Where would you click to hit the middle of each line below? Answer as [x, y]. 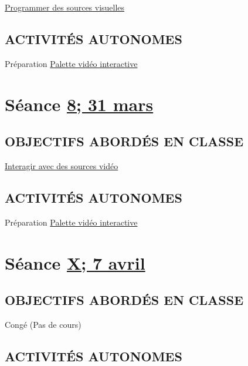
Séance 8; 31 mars [79, 104]
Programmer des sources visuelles [65, 7]
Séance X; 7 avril [75, 262]
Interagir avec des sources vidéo [62, 165]
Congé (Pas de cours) [43, 324]
